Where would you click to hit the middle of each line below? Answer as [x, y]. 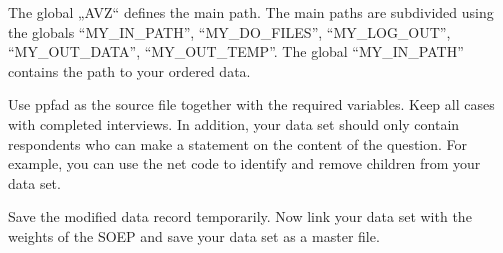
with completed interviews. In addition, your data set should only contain [234, 123]
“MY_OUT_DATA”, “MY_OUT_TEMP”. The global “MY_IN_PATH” [236, 51]
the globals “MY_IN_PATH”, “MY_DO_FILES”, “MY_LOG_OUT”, [229, 31]
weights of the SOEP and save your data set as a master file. [194, 235]
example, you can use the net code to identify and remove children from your [244, 163]
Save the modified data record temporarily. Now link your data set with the [240, 216]
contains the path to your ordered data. [129, 70]
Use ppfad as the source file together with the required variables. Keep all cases [251, 104]
